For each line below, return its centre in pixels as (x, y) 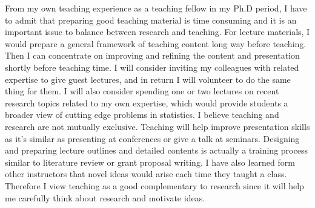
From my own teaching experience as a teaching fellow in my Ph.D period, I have (156, 8)
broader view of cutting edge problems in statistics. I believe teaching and (142, 115)
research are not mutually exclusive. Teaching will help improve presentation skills (157, 126)
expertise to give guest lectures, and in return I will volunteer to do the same (148, 79)
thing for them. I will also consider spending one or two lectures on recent (142, 91)
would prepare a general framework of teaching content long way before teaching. (156, 43)
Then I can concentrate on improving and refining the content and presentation (152, 55)
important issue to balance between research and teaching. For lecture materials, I (157, 32)
